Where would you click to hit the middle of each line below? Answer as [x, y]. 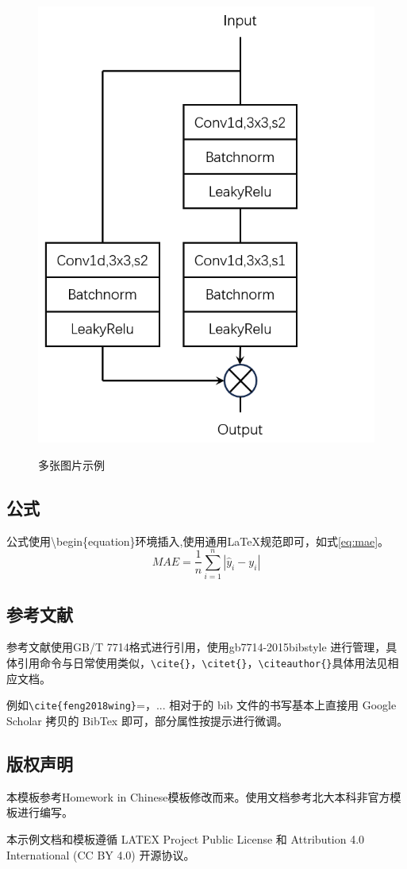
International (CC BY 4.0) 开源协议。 [101, 854]
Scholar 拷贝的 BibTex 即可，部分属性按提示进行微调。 [147, 720]
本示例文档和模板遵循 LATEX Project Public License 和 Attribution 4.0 [186, 838]
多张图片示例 [71, 464]
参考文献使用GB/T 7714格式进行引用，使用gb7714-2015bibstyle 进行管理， [196, 647]
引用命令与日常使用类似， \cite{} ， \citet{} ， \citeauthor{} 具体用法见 [202, 663]
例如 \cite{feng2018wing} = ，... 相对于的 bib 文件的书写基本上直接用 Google [202, 705]
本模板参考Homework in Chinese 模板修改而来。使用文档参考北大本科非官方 [198, 796]
